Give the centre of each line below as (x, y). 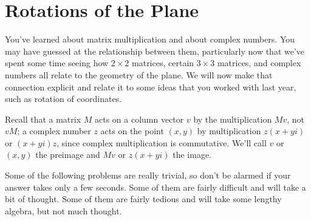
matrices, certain (163, 63)
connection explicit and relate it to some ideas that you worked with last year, (151, 87)
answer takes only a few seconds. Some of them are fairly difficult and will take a (155, 187)
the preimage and (68, 155)
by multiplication (229, 131)
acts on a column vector (139, 119)
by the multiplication (233, 119)
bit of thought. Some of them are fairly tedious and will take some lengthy (143, 199)
